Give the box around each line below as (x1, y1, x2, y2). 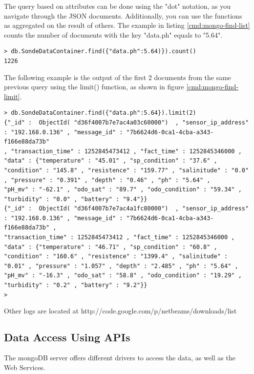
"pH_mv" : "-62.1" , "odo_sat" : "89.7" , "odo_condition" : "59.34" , (4, 186, 242, 193)
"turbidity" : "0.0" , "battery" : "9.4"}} (4, 195, 148, 203)
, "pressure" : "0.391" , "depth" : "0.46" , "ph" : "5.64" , (4, 176, 211, 184)
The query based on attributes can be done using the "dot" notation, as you (4, 1, 231, 11)
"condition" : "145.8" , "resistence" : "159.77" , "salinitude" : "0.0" (4, 166, 249, 174)
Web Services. (4, 362, 45, 372)
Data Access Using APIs (4, 330, 130, 345)
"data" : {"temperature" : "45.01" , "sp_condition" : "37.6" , (4, 157, 217, 165)
